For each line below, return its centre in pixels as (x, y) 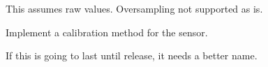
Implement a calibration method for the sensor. (107, 32)
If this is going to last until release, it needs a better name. (132, 55)
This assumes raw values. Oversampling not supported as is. (134, 8)
